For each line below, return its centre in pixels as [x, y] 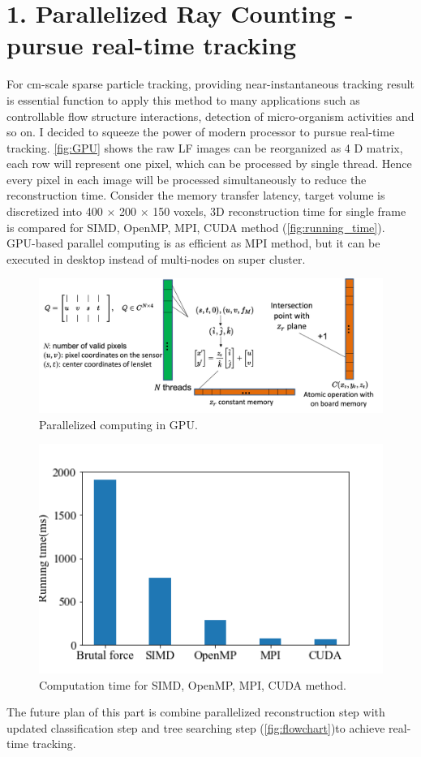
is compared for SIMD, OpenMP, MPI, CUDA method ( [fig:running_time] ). [196, 227]
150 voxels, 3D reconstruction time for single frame [279, 211]
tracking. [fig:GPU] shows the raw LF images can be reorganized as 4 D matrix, [205, 147]
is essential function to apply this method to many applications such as [183, 99]
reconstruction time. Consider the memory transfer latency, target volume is [196, 195]
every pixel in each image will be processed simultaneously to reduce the [187, 179]
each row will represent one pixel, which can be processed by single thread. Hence [209, 163]
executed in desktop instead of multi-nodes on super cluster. [156, 258]
